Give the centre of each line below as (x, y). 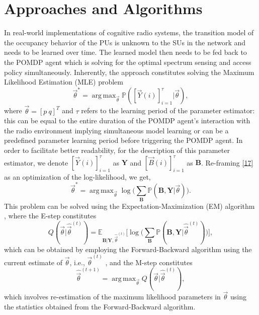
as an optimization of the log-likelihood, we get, (77, 176)
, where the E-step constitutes (50, 216)
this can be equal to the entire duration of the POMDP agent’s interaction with (127, 121)
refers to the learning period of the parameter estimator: (168, 110)
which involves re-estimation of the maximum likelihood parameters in (112, 297)
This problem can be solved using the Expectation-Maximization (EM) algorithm (129, 206)
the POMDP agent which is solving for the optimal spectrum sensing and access (128, 62)
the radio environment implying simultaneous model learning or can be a (116, 130)
